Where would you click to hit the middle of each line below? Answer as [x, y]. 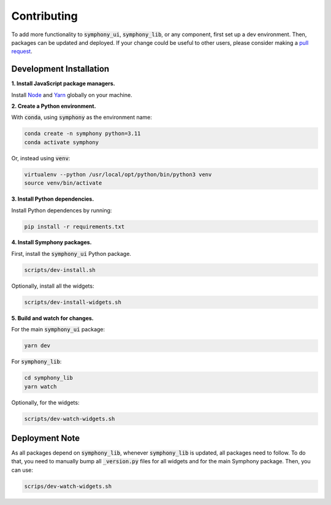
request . [22, 52]
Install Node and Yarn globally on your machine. [72, 94]
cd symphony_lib [49, 378]
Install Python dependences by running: [62, 210]
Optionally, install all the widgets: [53, 286]
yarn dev [37, 346]
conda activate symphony [62, 142]
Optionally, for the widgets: [45, 403]
